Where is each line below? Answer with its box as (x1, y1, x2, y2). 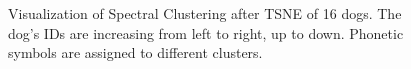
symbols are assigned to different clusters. (8, 42, 263, 63)
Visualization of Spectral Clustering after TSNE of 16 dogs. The (8, 3, 402, 23)
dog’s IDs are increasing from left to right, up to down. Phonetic (8, 22, 404, 43)
